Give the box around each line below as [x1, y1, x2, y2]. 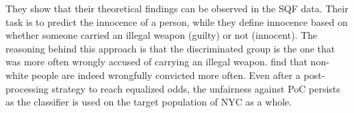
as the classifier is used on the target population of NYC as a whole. [5, 95, 292, 109]
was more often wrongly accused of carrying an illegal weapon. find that [5, 54, 307, 69]
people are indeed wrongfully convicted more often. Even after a [31, 67, 301, 82]
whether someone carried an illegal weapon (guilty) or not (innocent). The [5, 28, 318, 42]
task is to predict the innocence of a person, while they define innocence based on [5, 14, 348, 29]
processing [5, 81, 49, 95]
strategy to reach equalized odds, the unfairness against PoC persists [51, 81, 340, 95]
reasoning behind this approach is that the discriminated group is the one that [5, 41, 336, 55]
